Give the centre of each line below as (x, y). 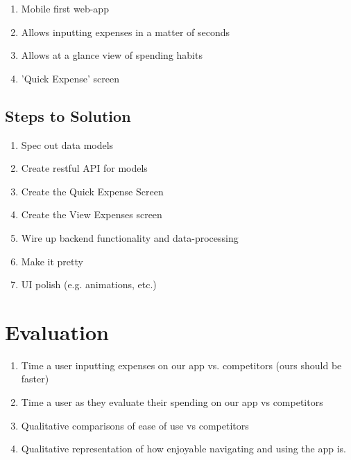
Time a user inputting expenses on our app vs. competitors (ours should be (181, 365)
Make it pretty (52, 261)
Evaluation (57, 331)
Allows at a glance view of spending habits (112, 55)
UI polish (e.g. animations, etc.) (89, 284)
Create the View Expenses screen (92, 214)
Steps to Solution (68, 115)
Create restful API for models (84, 168)
